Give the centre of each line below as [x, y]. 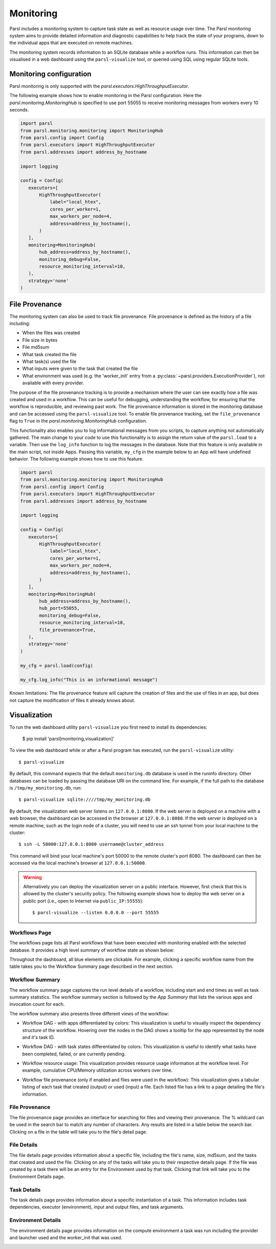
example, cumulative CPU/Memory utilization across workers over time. [97, 1070]
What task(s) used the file [49, 361]
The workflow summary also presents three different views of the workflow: [89, 1013]
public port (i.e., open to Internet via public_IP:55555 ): [83, 901]
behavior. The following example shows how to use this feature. [77, 459]
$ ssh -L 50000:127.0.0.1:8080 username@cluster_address [91, 844]
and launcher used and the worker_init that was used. [66, 1237]
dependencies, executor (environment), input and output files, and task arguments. [97, 1207]
